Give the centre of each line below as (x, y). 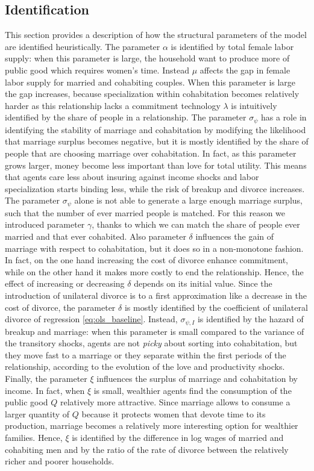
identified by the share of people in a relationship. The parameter (126, 117)
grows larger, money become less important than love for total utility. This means (156, 165)
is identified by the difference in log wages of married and (178, 437)
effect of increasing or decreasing (65, 283)
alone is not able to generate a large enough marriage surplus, (188, 200)
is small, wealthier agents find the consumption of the (193, 390)
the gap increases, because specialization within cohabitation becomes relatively (152, 94)
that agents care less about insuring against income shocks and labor (132, 177)
